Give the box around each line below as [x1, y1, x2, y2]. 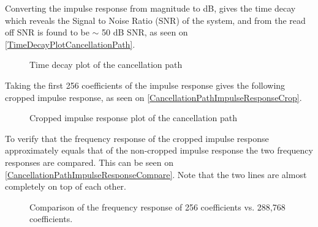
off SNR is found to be [5, 26, 89, 39]
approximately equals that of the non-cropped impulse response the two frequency [5, 144, 313, 157]
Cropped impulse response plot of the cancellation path [29, 111, 238, 124]
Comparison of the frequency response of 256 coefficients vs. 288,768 [29, 200, 286, 213]
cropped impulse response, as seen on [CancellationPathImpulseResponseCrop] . [5, 91, 302, 103]
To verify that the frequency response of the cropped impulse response [5, 132, 269, 144]
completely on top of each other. [5, 180, 126, 193]
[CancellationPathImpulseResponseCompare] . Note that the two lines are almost [5, 168, 307, 180]
